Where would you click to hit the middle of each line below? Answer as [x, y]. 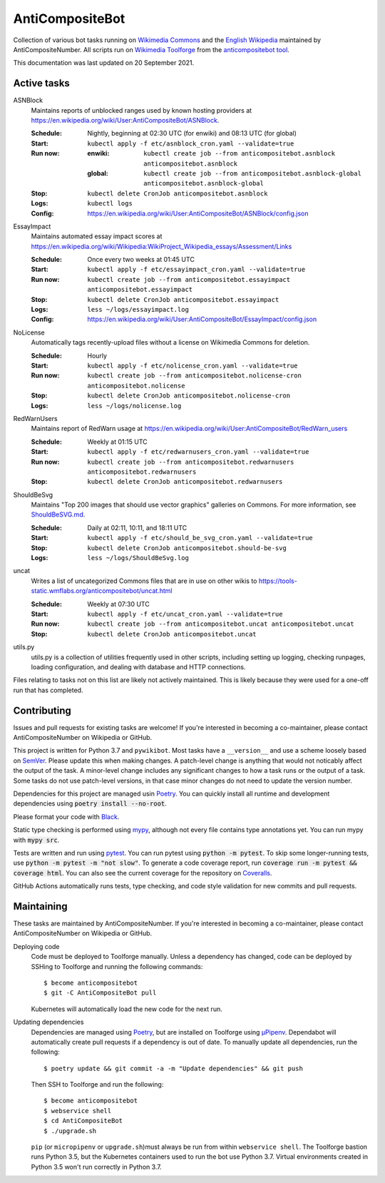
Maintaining [40, 906]
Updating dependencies [48, 1022]
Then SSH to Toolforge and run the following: [97, 1085]
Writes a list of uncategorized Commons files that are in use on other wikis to [144, 581]
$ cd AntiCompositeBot [83, 1121]
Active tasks [42, 83]
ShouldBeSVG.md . [58, 514]
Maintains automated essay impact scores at [97, 236]
